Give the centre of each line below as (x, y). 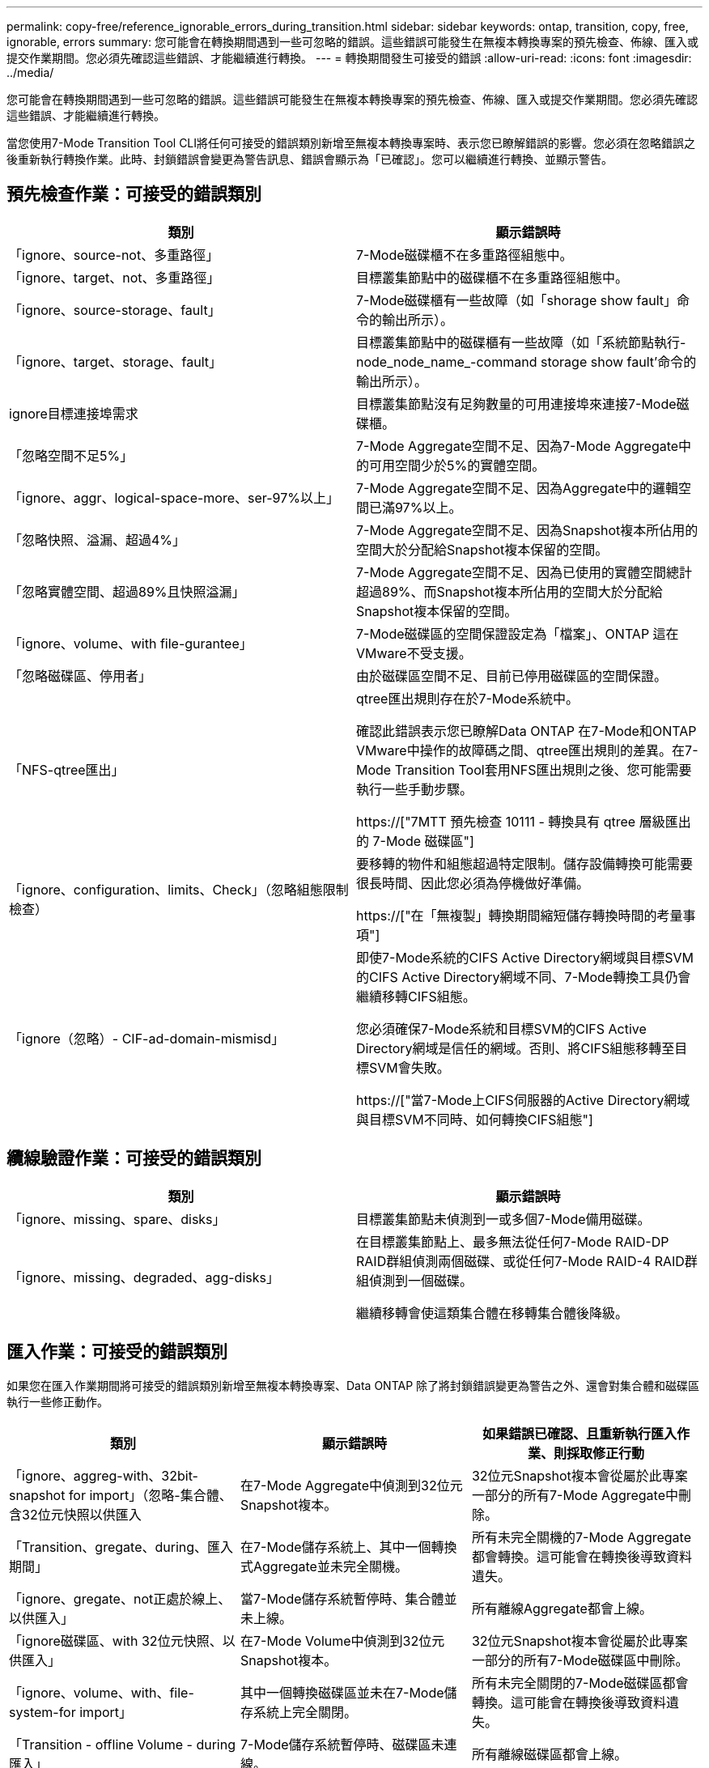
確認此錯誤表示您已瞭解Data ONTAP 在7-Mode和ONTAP (526, 731)
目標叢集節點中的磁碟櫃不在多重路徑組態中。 (492, 277)
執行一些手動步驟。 (415, 789)
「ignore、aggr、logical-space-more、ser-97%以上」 (174, 497)
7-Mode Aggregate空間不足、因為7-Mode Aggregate (518, 446)
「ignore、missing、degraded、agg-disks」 (144, 1277)
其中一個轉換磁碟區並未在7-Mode (342, 1692)
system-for (42, 1712)
